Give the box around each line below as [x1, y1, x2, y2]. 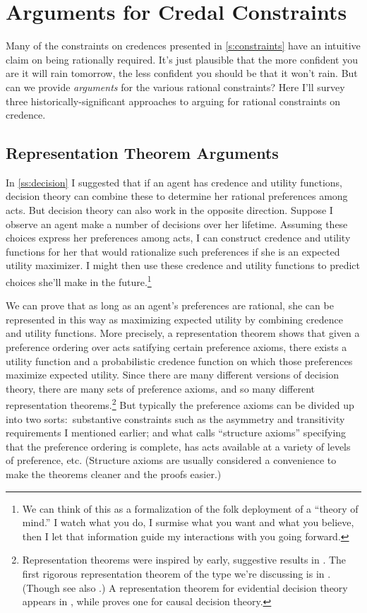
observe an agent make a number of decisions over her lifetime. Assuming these [6, 216, 348, 231]
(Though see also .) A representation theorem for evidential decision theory [22, 580, 348, 595]
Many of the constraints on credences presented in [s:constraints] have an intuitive [6, 38, 361, 53]
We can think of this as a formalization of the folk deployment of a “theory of [22, 501, 359, 516]
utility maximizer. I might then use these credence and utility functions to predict [6, 258, 361, 273]
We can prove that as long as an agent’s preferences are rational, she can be [6, 298, 334, 313]
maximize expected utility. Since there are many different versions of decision [6, 367, 339, 382]
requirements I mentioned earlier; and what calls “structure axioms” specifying [6, 425, 347, 440]
